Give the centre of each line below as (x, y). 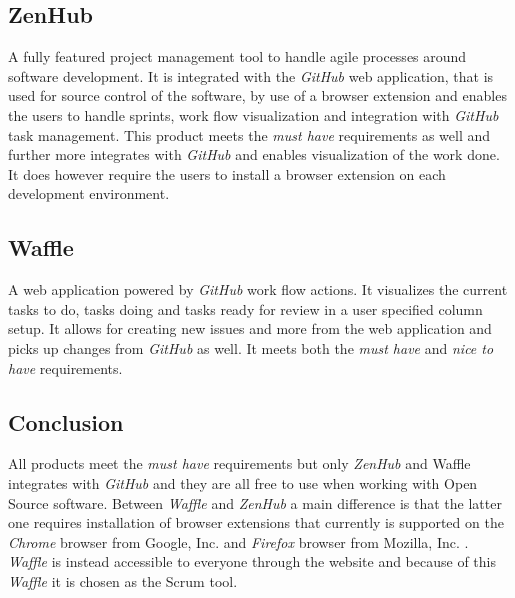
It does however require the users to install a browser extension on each (227, 173)
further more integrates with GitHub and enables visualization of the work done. (254, 154)
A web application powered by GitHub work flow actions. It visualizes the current (258, 289)
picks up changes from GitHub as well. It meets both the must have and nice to (251, 347)
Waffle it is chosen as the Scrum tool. (123, 580)
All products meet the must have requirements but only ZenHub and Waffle (239, 463)
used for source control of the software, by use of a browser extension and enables (257, 95)
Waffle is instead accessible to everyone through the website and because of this (252, 561)
